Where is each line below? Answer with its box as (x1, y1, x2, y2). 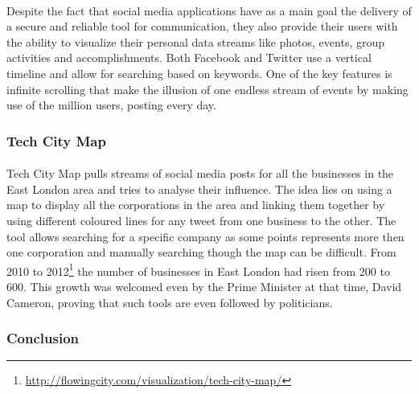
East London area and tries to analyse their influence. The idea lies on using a (6, 180, 392, 197)
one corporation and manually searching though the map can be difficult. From (6, 244, 396, 261)
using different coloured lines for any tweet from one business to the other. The (6, 211, 396, 228)
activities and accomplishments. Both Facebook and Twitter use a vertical (6, 49, 372, 66)
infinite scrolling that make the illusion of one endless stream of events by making (6, 80, 409, 97)
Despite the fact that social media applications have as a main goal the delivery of (6, 2, 412, 18)
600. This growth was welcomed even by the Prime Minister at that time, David (6, 278, 402, 294)
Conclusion (6, 328, 79, 348)
